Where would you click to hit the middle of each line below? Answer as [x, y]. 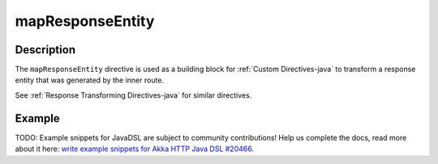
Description [45, 50]
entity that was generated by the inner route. [90, 80]
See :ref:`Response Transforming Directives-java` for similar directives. [133, 95]
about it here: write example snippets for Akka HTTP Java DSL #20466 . [135, 149]
